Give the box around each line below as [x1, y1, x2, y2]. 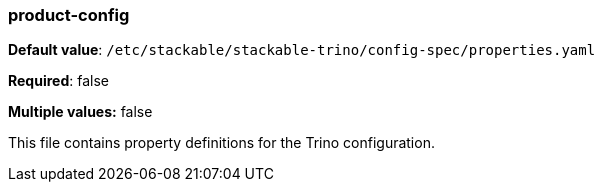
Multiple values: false [8, 103, 153, 121]
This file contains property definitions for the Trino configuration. [8, 134, 435, 152]
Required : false [8, 72, 109, 90]
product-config [8, 5, 130, 25]
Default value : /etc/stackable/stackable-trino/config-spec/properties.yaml [8, 41, 596, 59]
